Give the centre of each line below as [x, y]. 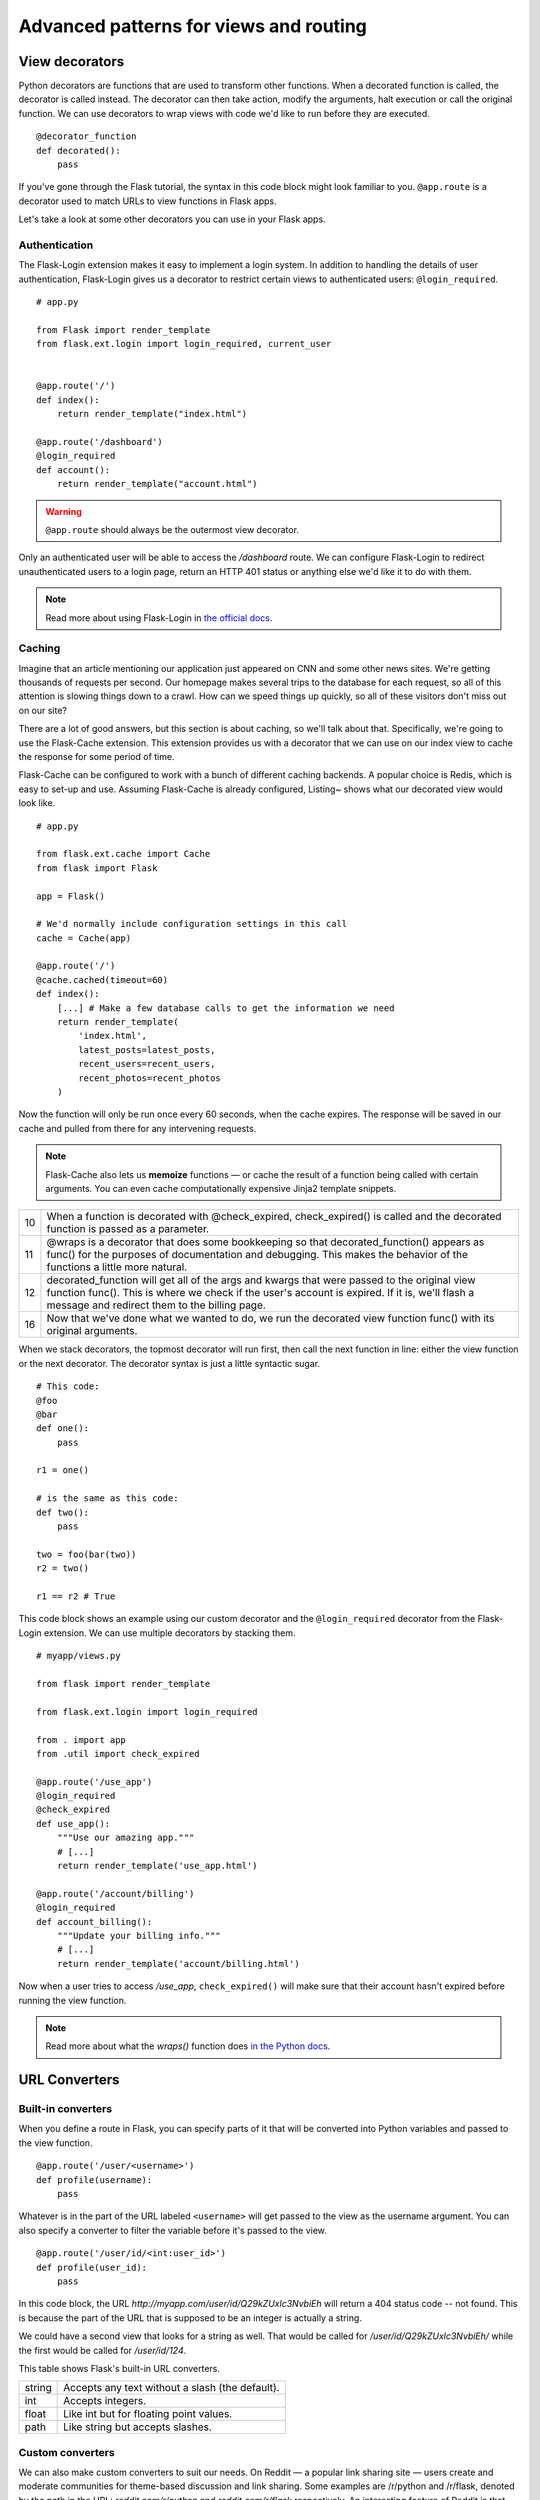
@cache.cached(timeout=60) [102, 979]
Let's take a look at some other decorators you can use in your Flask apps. [172, 219]
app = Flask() [70, 896]
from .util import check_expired [118, 1753]
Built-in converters [65, 2109]
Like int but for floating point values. [148, 2414]
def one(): [63, 1428]
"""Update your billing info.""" [139, 1935]
